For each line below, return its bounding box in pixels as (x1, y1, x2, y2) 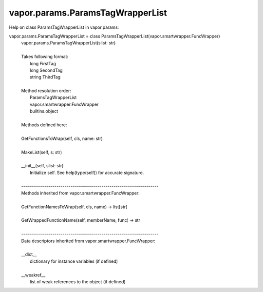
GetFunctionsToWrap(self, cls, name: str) (21, 136, 103, 141)
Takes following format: (21, 54, 68, 59)
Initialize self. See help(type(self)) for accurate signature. (30, 170, 144, 175)
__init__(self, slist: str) (21, 163, 64, 169)
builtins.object (30, 108, 58, 114)
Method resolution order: (21, 88, 72, 94)
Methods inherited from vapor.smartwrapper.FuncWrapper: (21, 190, 140, 196)
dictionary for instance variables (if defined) (30, 258, 118, 264)
